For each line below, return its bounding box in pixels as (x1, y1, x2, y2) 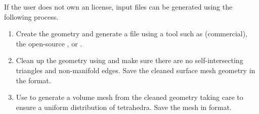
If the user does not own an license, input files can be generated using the (4, 2, 233, 12)
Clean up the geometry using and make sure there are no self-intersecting (16, 55, 243, 66)
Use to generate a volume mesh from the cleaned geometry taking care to (16, 92, 243, 102)
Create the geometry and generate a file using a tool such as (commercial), (16, 28, 248, 39)
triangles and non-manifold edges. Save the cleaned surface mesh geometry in (16, 65, 255, 75)
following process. (4, 11, 59, 22)
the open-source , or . (16, 38, 82, 48)
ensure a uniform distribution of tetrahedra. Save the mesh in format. (16, 101, 232, 112)
